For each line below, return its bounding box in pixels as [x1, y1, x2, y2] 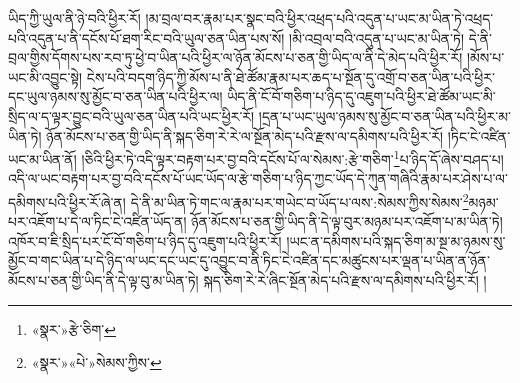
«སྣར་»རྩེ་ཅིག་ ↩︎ [31, 318, 116, 339]
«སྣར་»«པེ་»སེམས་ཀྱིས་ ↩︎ [31, 352, 162, 373]
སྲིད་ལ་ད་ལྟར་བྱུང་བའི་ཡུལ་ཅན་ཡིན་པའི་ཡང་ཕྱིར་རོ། [8, 105, 255, 126]
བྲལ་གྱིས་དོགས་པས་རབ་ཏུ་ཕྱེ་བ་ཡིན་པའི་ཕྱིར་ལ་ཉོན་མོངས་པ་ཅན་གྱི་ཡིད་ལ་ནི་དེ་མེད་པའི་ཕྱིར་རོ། [8, 47, 463, 68]
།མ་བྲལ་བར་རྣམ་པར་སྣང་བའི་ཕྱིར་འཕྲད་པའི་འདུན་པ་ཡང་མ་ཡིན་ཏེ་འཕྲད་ [145, 8, 494, 28]
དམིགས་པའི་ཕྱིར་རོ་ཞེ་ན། [8, 191, 126, 212]
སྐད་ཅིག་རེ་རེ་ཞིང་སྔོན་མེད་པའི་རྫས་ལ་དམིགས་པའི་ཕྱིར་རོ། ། [203, 270, 487, 291]
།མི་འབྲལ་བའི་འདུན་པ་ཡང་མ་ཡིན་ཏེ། [289, 27, 465, 48]
